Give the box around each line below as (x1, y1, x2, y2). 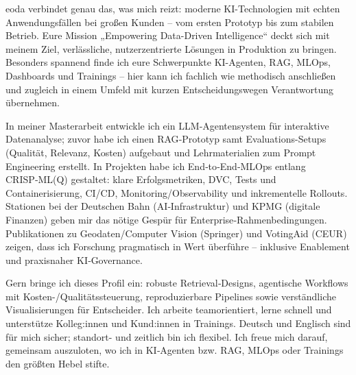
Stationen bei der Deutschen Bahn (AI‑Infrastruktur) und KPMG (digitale (5, 199, 320, 213)
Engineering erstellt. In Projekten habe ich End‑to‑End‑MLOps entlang (5, 158, 306, 173)
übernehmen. (5, 95, 60, 110)
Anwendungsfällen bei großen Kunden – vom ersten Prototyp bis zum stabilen (5, 14, 334, 29)
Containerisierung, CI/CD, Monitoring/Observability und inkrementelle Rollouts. (5, 185, 348, 199)
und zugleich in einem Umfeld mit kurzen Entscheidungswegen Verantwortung (5, 82, 334, 96)
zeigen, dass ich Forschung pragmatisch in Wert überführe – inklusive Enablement (5, 239, 350, 254)
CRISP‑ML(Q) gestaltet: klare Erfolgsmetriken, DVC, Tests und (5, 172, 276, 186)
